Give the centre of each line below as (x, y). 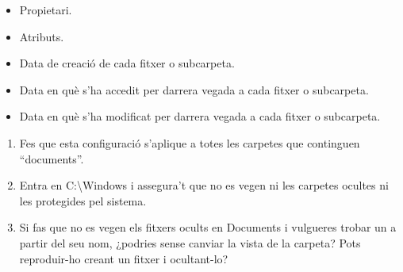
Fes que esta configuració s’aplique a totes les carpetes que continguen (190, 142)
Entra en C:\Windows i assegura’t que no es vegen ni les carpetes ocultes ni (204, 185)
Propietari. (46, 10)
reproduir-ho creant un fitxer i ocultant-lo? (124, 258)
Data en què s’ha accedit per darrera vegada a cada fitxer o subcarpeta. (194, 89)
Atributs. (42, 36)
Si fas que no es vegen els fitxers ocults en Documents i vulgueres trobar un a (208, 227)
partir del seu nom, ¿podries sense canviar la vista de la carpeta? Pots (190, 242)
